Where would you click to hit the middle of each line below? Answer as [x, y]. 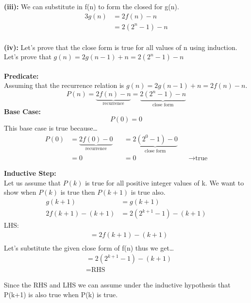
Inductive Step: [30, 173]
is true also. [148, 192]
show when [20, 192]
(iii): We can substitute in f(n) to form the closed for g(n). [92, 6]
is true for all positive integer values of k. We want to [165, 182]
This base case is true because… [51, 128]
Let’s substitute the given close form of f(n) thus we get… [89, 247]
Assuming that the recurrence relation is [64, 85]
